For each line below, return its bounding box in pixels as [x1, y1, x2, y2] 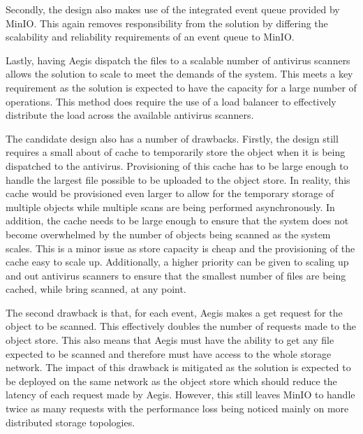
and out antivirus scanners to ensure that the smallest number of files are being [6, 268, 346, 282]
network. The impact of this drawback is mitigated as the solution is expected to [6, 360, 351, 375]
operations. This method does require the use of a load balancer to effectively [6, 94, 336, 108]
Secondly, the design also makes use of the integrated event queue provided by [6, 2, 340, 16]
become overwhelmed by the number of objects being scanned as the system [6, 226, 331, 241]
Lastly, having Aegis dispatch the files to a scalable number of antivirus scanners [6, 52, 350, 67]
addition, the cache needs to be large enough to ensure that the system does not [6, 213, 349, 228]
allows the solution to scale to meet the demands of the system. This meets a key [6, 66, 353, 81]
